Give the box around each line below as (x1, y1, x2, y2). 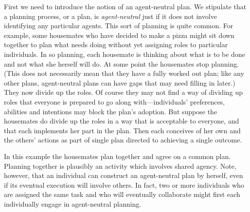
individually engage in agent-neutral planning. (4, 198, 142, 209)
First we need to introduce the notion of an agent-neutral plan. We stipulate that (4, 1, 247, 11)
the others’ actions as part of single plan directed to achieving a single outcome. (4, 135, 242, 145)
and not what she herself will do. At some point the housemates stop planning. (4, 58, 239, 69)
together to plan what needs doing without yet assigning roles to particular (4, 39, 228, 50)
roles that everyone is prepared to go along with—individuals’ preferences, (4, 96, 225, 106)
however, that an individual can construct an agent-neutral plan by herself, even (4, 170, 243, 180)
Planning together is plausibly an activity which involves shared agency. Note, (4, 160, 236, 171)
